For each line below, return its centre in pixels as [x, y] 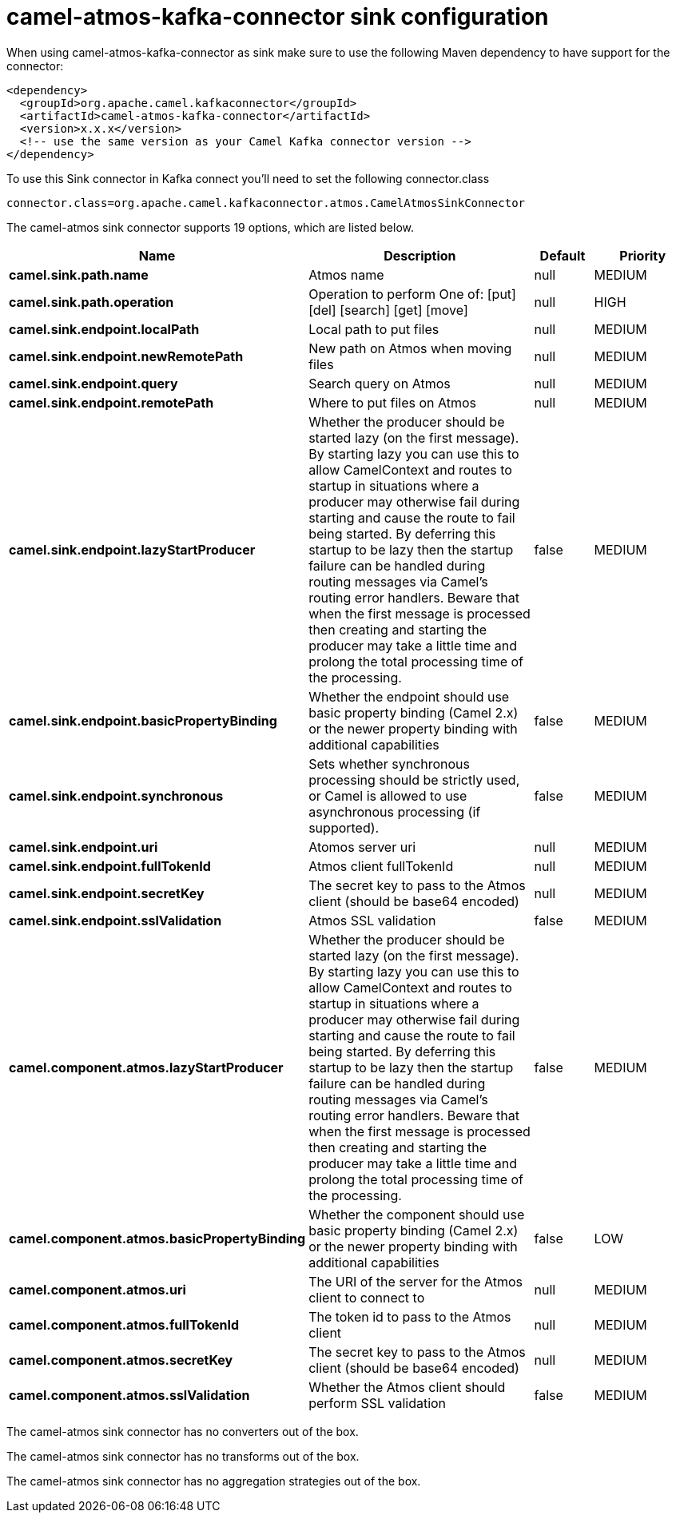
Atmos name [346, 274]
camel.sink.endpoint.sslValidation [115, 920]
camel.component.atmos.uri [97, 1289]
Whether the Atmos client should [407, 1387]
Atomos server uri [362, 847]
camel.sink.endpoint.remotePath [111, 402]
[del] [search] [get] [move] [388, 310]
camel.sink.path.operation [91, 302]
